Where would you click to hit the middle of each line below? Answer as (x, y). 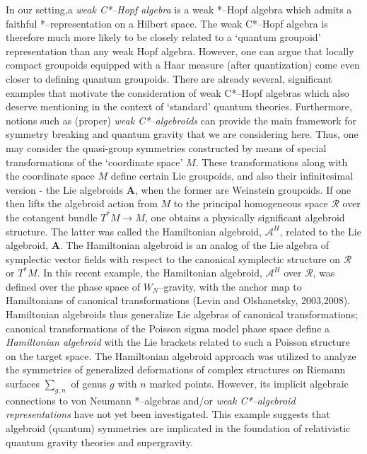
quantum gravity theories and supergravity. (99, 442)
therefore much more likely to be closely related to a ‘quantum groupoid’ (163, 37)
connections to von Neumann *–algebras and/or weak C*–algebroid (151, 400)
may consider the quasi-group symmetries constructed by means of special (166, 147)
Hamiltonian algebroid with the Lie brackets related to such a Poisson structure (178, 342)
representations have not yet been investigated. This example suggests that (168, 414)
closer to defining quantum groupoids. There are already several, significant (169, 78)
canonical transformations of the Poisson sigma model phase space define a (168, 328)
